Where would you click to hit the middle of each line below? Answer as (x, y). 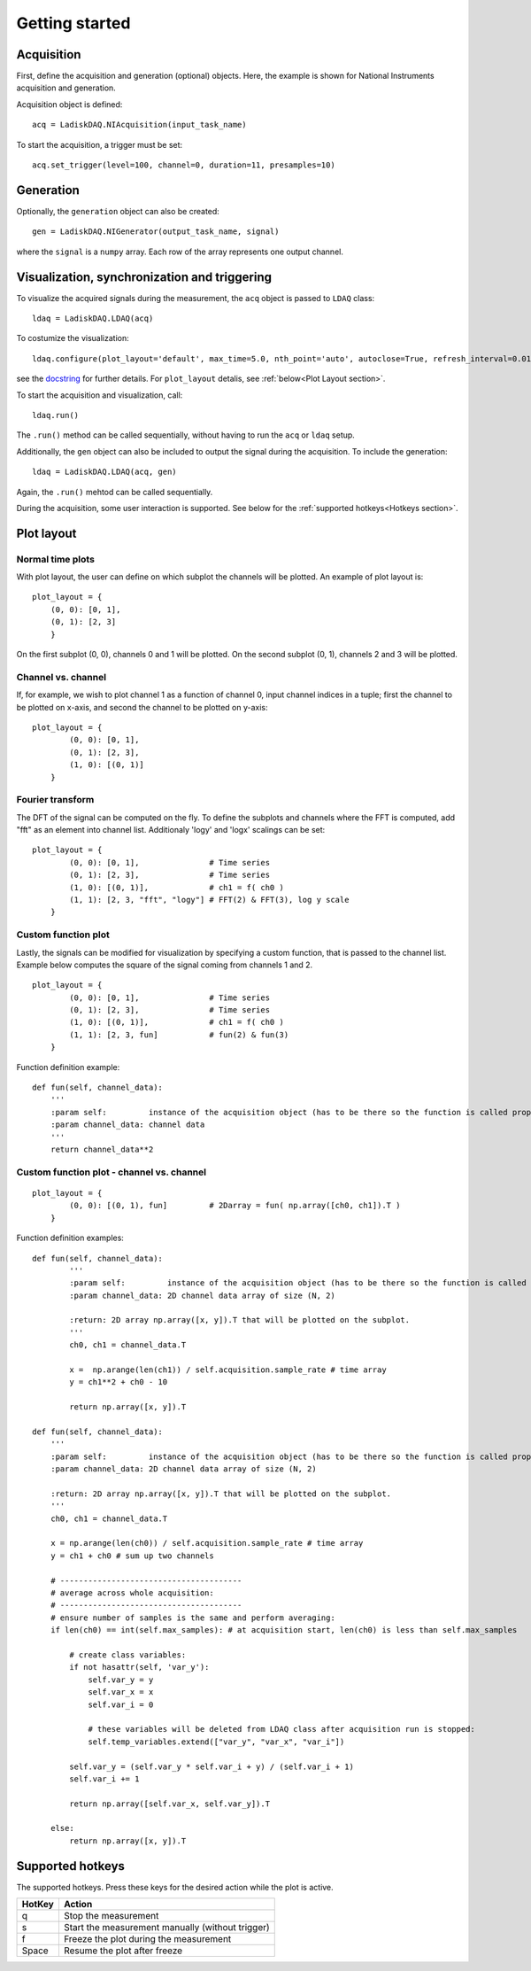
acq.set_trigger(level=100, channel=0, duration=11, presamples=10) (184, 165)
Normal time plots (55, 559)
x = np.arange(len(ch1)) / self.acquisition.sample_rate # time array (228, 1370)
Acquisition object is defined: (69, 104)
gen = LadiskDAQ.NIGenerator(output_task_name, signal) (156, 232)
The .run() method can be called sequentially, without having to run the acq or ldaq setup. (186, 435)
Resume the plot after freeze (123, 1951)
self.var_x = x (121, 1692)
